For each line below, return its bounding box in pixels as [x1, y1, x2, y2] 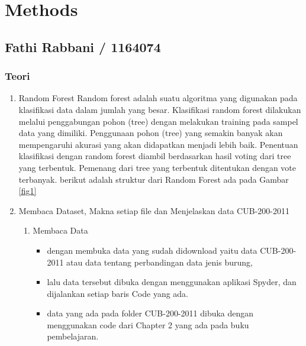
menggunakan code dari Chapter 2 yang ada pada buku [47, 318, 249, 331]
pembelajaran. [47, 330, 99, 342]
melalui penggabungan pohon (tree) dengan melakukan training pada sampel [18, 115, 298, 127]
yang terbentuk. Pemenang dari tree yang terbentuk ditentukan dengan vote [18, 161, 297, 173]
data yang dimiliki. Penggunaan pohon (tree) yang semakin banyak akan [18, 127, 283, 139]
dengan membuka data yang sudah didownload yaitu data [47, 244, 257, 256]
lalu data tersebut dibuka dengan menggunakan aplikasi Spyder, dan [47, 276, 297, 288]
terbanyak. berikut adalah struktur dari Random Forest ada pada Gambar [18, 173, 289, 185]
